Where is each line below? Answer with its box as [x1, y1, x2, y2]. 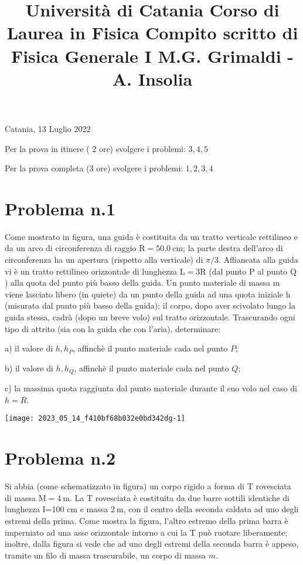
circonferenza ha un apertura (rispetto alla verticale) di [5, 253, 203, 266]
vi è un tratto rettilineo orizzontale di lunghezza [5, 265, 178, 277]
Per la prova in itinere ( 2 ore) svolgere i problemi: [5, 142, 186, 154]
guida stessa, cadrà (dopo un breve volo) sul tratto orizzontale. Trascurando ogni [5, 311, 295, 323]
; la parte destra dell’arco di [183, 242, 283, 254]
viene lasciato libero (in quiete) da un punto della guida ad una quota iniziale [5, 287, 284, 300]
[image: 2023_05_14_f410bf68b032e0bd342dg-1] [5, 414, 185, 423]
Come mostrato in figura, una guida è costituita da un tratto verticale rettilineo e [5, 230, 298, 242]
